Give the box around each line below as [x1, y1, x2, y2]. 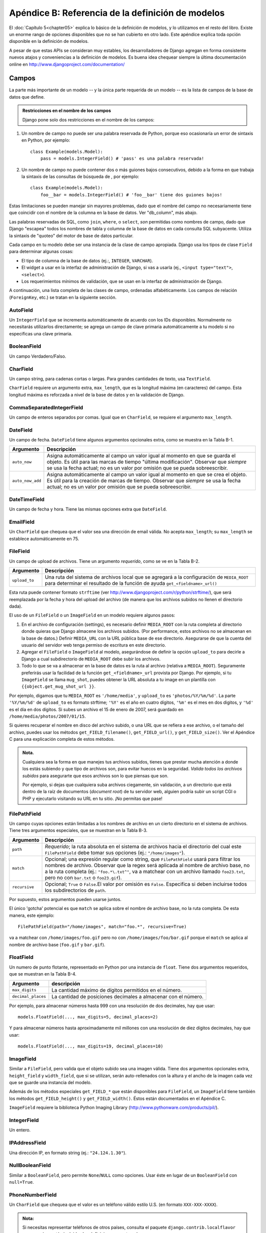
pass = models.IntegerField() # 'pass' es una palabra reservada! [40, 156, 204, 161]
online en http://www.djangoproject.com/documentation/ [9, 61, 125, 67]
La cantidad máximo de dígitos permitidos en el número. [51, 986, 182, 993]
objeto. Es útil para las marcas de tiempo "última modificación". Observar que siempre [47, 459, 247, 466]
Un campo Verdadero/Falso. [9, 353, 66, 359]
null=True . [9, 1179, 34, 1185]
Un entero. [9, 1127, 31, 1133]
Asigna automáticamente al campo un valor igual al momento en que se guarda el [47, 452, 236, 459]
